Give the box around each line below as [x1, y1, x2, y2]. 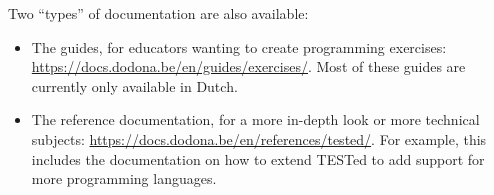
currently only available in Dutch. [31, 75, 238, 96]
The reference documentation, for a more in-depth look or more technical [31, 109, 480, 130]
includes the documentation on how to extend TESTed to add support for [31, 148, 485, 169]
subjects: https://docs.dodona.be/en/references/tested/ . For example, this [31, 128, 487, 149]
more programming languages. [31, 168, 217, 189]
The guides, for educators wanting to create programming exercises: [31, 36, 447, 57]
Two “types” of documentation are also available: [8, 3, 309, 23]
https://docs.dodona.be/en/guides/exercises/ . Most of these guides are [31, 56, 466, 77]
